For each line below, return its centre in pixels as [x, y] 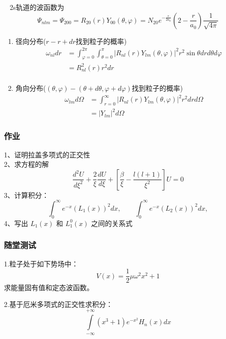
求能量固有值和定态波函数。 [49, 287]
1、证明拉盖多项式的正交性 [47, 154]
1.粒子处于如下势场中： [41, 263]
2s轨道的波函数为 [37, 7]
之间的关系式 [112, 223]
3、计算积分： [26, 195]
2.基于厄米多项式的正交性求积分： [58, 304]
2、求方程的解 [26, 164]
